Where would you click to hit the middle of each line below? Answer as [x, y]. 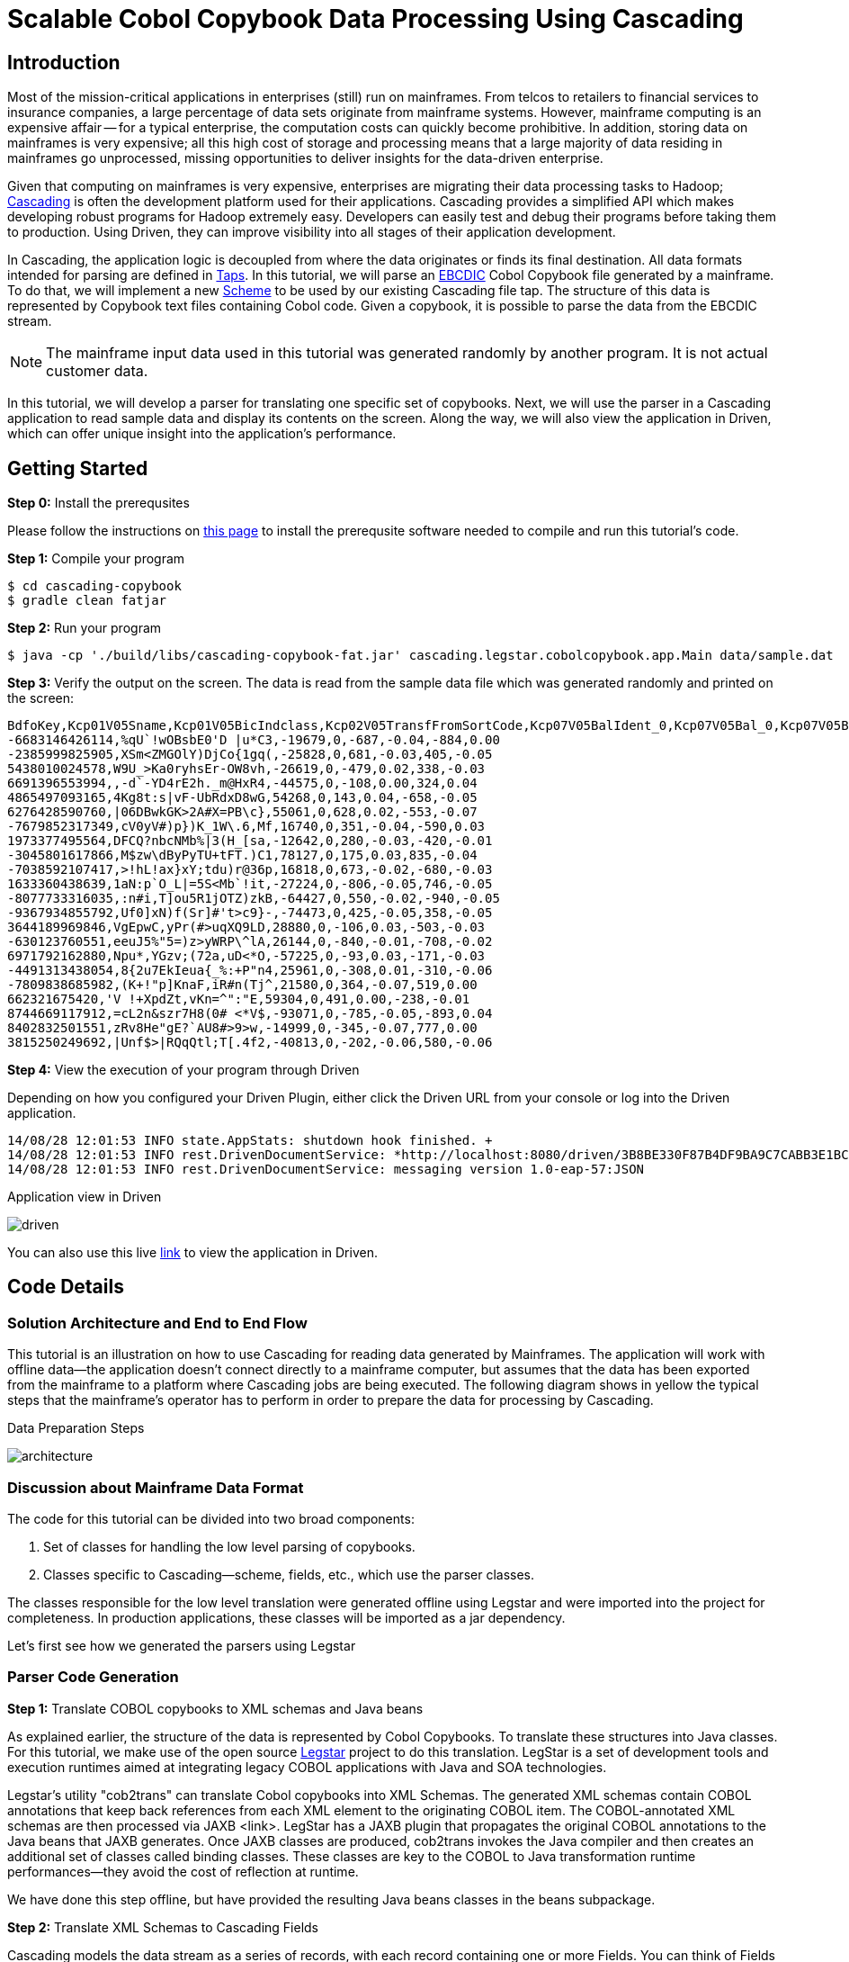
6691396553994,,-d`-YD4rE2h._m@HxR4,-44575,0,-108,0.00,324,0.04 [242, 783]
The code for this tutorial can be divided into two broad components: [211, 1518]
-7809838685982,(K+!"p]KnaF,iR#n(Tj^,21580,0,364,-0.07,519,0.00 [242, 985]
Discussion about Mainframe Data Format [156, 1487]
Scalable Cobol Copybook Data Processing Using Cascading [375, 19]
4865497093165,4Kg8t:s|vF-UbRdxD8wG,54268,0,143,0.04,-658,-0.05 [242, 798]
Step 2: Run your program [85, 628]
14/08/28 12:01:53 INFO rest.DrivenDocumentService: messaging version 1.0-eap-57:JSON [326, 1170]
